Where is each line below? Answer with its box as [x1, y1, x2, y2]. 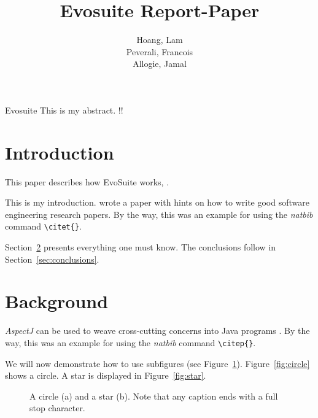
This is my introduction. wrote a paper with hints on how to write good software [5, 196, 309, 209]
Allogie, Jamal [133, 57, 187, 70]
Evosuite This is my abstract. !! [5, 103, 123, 116]
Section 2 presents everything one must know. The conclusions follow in [5, 241, 276, 254]
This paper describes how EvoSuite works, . [5, 175, 169, 188]
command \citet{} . [5, 220, 82, 233]
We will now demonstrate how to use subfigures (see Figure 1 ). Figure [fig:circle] [5, 357, 310, 370]
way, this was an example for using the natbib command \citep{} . [5, 336, 256, 349]
